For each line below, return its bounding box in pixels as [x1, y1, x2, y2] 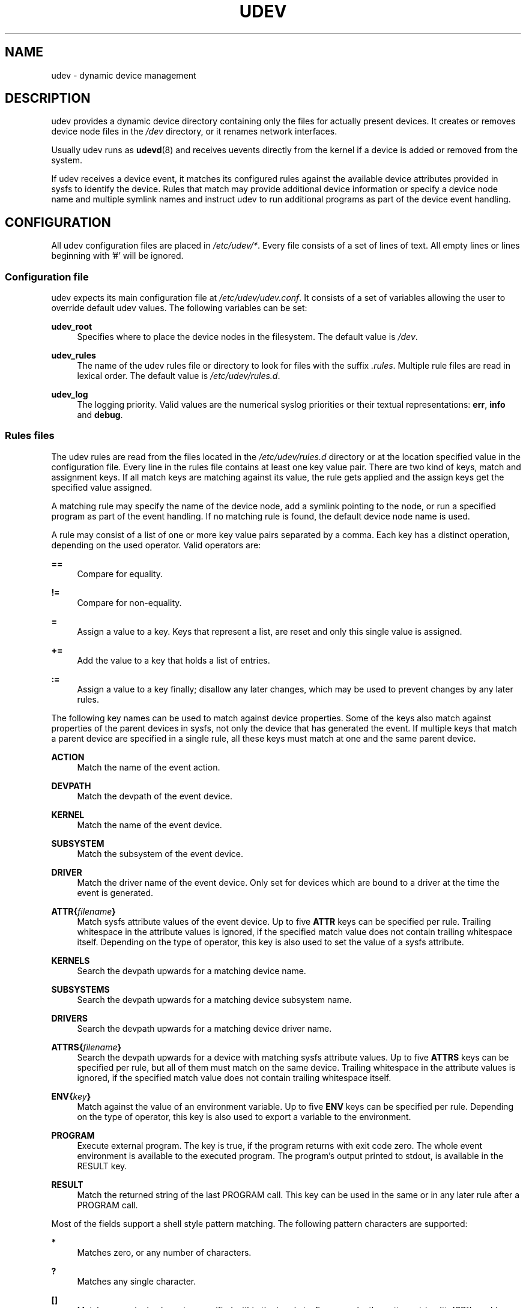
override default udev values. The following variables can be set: [51, 303, 307, 313]
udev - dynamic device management [51, 70, 196, 80]
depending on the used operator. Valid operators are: [51, 539, 261, 550]
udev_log [51, 389, 88, 400]
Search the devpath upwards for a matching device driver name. [77, 1023, 332, 1034]
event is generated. [77, 887, 154, 898]
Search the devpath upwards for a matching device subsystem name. [77, 994, 352, 1005]
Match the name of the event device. [77, 819, 222, 830]
